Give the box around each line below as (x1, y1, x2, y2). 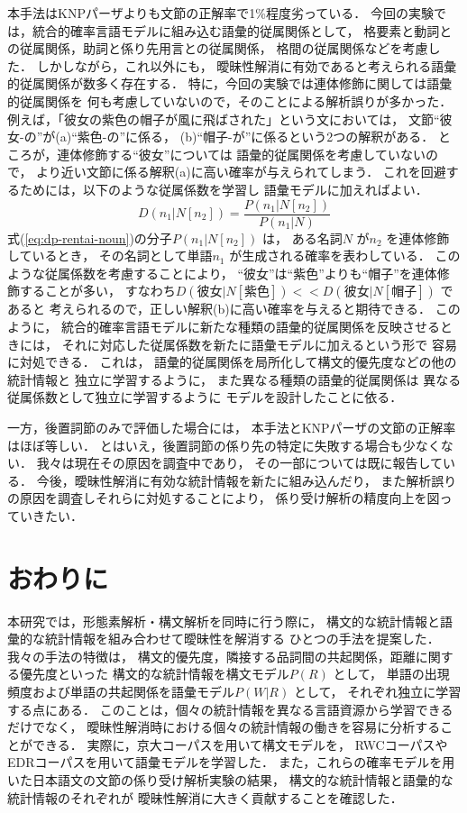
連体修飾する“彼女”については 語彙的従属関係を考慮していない (57, 144, 426, 163)
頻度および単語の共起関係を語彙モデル (7, 682, 234, 700)
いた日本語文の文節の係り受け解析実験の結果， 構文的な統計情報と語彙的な (7, 770, 453, 789)
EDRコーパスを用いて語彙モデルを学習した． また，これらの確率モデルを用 (7, 753, 455, 772)
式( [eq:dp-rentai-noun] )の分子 (7, 228, 172, 247)
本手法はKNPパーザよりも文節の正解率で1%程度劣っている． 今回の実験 (7, 4, 434, 22)
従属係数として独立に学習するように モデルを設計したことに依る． (7, 388, 403, 406)
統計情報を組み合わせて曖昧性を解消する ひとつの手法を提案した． (44, 629, 440, 648)
